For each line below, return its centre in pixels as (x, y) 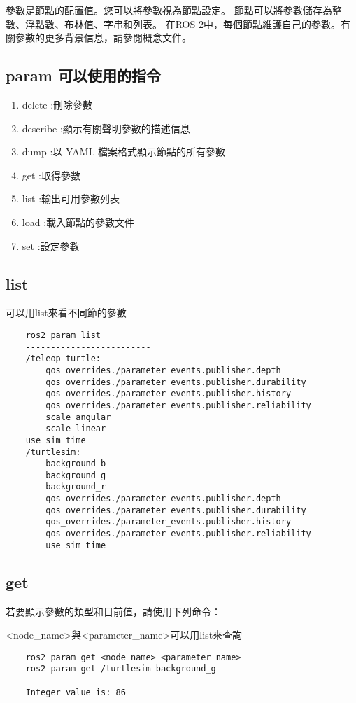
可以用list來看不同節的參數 (66, 313)
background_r (76, 487)
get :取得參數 (51, 175)
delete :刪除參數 (57, 104)
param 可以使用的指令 (84, 75)
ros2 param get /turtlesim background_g (121, 669)
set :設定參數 (51, 245)
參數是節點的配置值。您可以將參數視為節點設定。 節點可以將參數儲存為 (169, 10)
